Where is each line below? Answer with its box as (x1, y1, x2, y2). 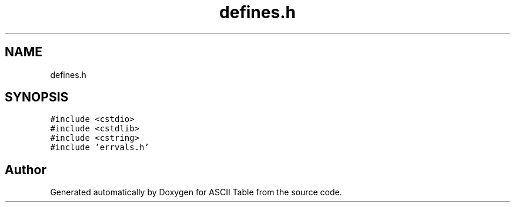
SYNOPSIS (5, 90, 69, 105)
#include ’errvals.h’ (50, 142, 149, 152)
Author (5, 162, 46, 177)
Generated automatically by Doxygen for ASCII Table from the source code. (50, 187, 342, 198)
